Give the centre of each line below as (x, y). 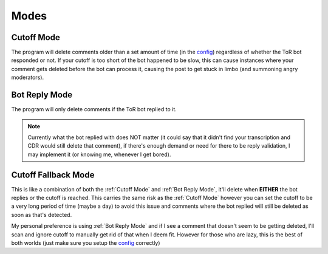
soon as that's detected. (42, 215)
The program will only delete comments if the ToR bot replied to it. (94, 109)
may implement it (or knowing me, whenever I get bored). (99, 154)
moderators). (28, 77)
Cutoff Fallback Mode (53, 175)
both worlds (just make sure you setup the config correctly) (86, 242)
